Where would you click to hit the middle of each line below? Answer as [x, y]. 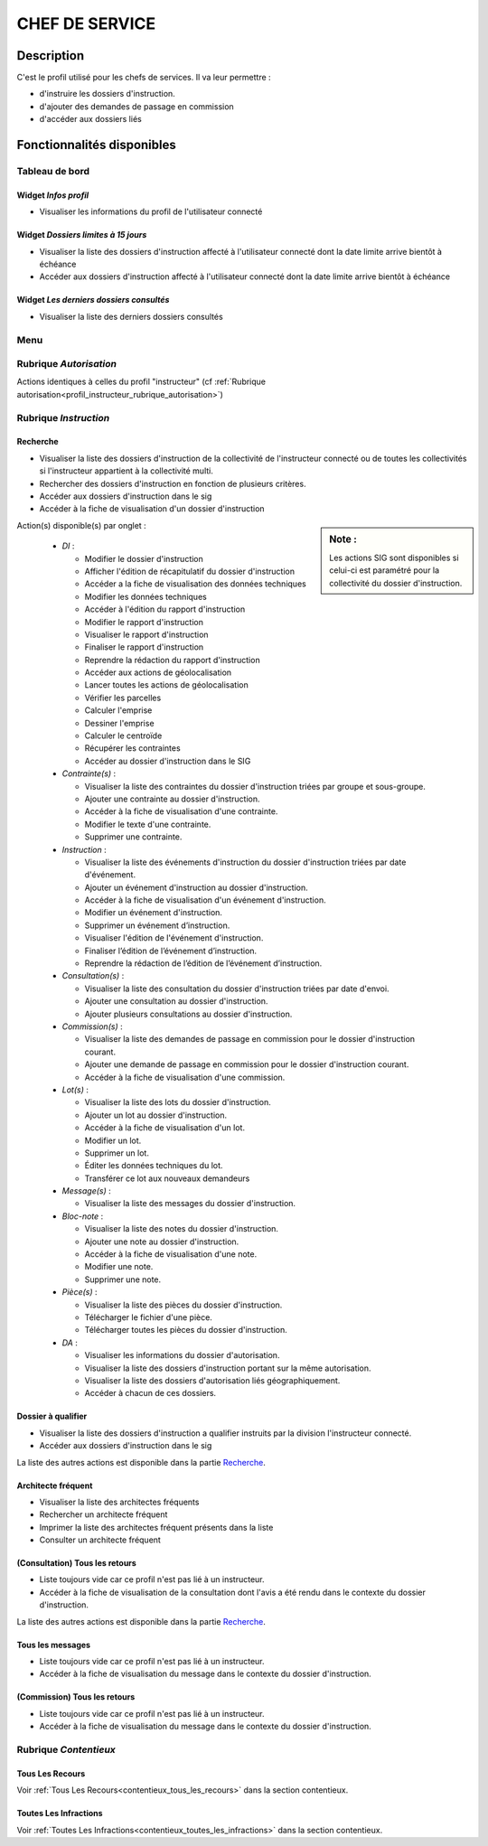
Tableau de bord [53, 172]
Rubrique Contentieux [66, 1749]
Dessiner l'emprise [119, 723]
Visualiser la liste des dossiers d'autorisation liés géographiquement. [212, 1380]
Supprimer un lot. [117, 1153]
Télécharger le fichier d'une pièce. [148, 1317]
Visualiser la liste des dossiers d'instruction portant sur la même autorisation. [228, 1368]
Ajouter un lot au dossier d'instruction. [156, 1115]
